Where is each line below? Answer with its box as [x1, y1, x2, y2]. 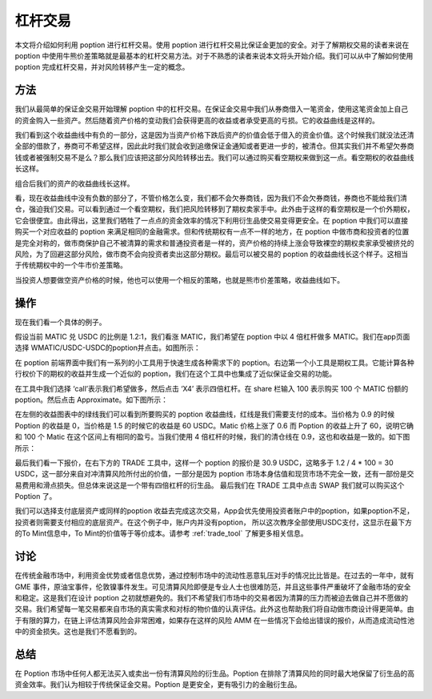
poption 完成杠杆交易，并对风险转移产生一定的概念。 [14, 62, 190, 72]
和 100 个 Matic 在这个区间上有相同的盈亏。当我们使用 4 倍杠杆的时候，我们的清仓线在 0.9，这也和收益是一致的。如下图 [14, 432, 410, 442]
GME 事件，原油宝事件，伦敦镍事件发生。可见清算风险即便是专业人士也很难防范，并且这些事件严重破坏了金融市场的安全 [14, 581, 411, 592]
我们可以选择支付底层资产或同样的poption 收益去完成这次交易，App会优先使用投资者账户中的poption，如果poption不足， [14, 506, 414, 516]
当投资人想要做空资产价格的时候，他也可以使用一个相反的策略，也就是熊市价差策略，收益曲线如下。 [14, 275, 344, 284]
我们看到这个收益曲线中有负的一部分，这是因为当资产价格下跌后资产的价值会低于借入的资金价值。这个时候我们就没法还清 [14, 131, 414, 140]
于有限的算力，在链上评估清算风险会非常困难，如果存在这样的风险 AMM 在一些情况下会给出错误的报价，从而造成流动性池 [14, 615, 415, 625]
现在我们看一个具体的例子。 [14, 317, 106, 327]
